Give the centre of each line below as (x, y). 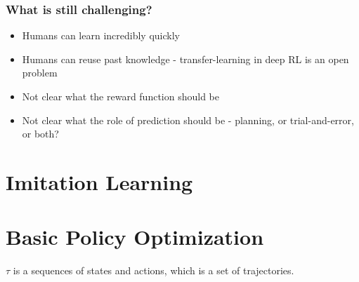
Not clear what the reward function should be (121, 96)
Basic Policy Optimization (135, 237)
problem (40, 73)
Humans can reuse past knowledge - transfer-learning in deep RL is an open (185, 59)
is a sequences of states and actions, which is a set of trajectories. (154, 270)
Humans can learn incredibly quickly (101, 35)
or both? (40, 134)
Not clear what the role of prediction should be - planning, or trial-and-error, (188, 120)
